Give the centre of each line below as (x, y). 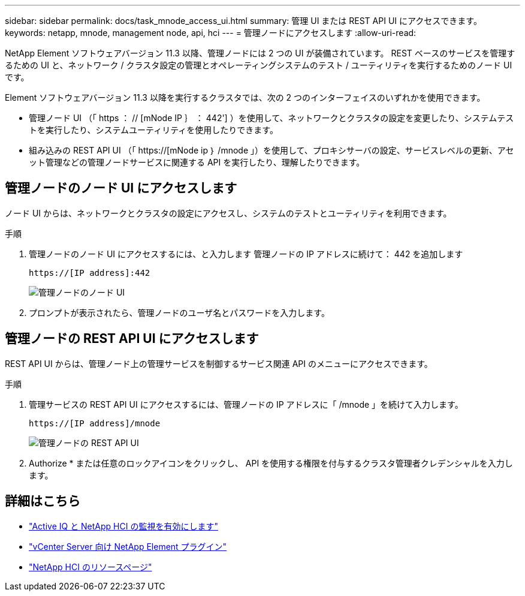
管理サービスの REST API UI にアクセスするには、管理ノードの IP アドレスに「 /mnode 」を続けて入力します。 (246, 404)
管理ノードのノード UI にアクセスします (121, 188)
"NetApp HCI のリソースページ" (90, 567)
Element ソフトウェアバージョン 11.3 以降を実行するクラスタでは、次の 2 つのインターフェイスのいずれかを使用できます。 (245, 97)
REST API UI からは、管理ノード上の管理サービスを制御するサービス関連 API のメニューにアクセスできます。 (219, 363)
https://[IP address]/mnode (95, 423)
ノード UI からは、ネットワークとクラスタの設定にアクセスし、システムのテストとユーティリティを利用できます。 (228, 213)
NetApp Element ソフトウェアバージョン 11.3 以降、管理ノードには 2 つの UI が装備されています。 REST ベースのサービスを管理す (260, 53)
